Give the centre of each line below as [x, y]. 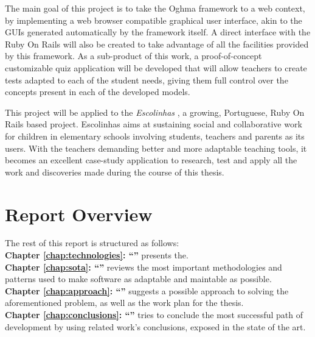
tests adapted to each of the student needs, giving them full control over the [147, 80]
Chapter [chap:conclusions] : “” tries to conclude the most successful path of [154, 314]
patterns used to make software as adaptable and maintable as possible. [138, 279]
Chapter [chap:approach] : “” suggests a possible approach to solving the [147, 290]
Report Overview [79, 214]
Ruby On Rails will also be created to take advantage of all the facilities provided [157, 44]
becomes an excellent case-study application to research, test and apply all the [151, 160]
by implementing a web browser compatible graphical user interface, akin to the [154, 20]
